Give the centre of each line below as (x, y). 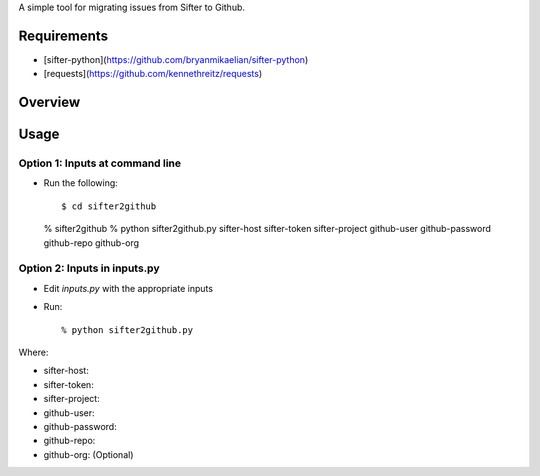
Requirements (63, 35)
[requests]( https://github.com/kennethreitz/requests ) (153, 74)
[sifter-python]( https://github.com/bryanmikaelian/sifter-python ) (176, 59)
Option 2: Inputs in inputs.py (89, 268)
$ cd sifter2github (109, 206)
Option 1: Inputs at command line (100, 163)
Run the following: (81, 183)
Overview (49, 102)
